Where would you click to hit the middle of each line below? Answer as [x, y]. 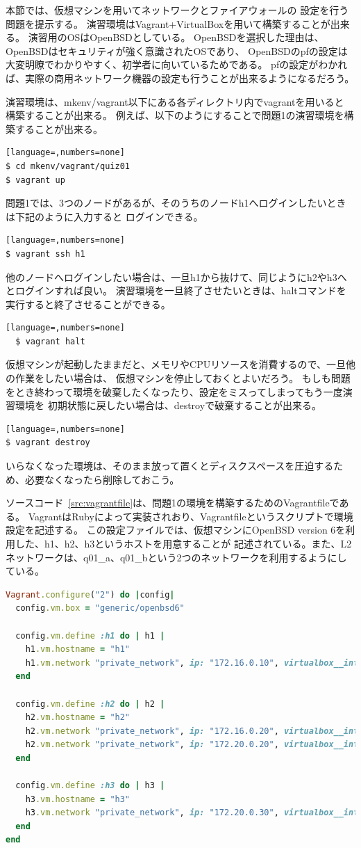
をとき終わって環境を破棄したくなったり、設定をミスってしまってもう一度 [174, 391]
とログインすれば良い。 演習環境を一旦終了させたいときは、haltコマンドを [176, 290]
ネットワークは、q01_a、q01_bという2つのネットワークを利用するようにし [176, 557]
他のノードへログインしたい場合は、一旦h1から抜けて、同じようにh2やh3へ [176, 277]
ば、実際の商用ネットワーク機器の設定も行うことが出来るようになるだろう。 [180, 78]
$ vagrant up [35, 180]
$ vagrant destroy [48, 443]
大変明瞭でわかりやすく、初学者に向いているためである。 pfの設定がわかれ [177, 64]
